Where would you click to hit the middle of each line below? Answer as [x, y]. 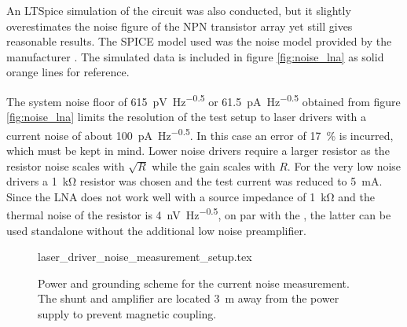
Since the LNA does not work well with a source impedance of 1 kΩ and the [191, 196]
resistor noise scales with [66, 165]
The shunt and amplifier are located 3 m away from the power [189, 298]
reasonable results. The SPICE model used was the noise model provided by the [199, 41]
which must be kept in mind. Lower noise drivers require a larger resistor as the [198, 151]
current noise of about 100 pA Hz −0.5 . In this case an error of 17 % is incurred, [200, 134]
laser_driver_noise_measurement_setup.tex [145, 257]
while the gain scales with [214, 165]
